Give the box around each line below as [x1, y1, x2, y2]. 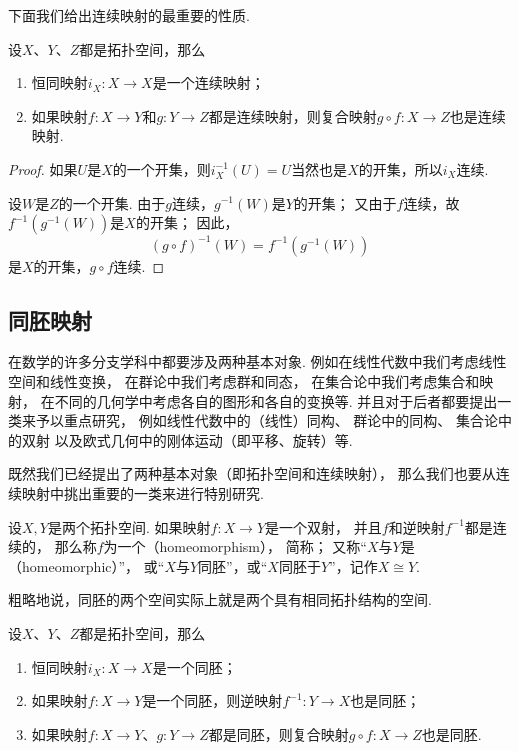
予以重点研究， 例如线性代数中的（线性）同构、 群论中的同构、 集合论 [35, 410, 498, 431]
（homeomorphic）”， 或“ [8, 555, 165, 576]
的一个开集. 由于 [58, 192, 166, 213]
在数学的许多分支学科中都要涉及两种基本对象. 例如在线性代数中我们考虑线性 [8, 351, 507, 372]
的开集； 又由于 [293, 192, 397, 213]
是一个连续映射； [152, 72, 265, 93]
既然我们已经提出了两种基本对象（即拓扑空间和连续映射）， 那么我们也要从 [8, 463, 496, 484]
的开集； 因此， [135, 212, 239, 233]
